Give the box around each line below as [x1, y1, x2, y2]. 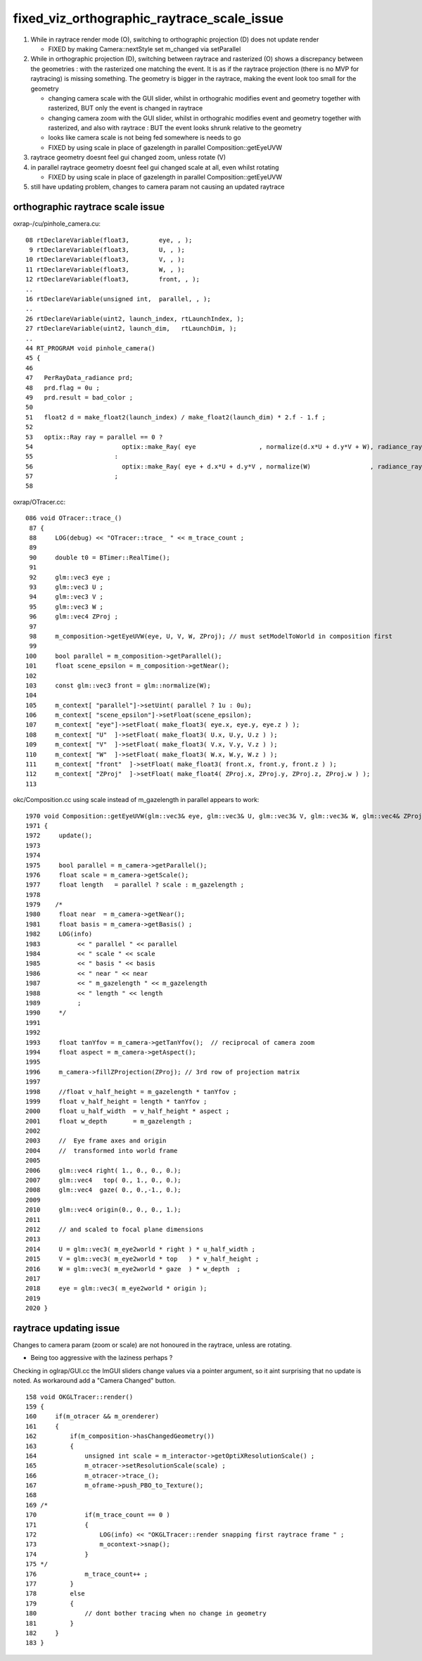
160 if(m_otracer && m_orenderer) [25, 1413, 160, 1420]
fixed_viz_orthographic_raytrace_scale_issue [13, 11, 284, 26]
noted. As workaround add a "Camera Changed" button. [13, 1376, 176, 1385]
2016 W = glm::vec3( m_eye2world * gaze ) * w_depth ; [25, 1265, 241, 1273]
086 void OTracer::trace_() [25, 514, 122, 522]
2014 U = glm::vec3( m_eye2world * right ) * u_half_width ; [25, 1245, 256, 1253]
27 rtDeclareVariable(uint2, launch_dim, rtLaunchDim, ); [25, 324, 237, 333]
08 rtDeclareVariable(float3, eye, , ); [25, 236, 193, 244]
